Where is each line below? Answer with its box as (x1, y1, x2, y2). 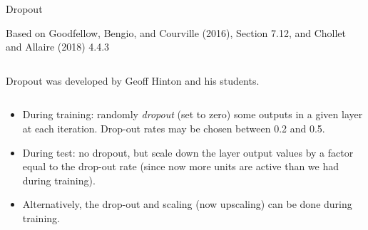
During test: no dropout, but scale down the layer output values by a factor (22, 145, 354, 160)
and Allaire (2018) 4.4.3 (6, 39, 110, 54)
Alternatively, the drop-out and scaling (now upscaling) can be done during (22, 197, 352, 211)
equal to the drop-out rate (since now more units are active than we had (22, 159, 339, 174)
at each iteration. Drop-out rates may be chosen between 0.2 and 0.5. (22, 120, 325, 135)
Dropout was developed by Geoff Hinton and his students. (6, 73, 260, 88)
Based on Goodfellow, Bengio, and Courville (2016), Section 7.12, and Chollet (6, 25, 347, 40)
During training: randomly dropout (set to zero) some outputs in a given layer (22, 107, 363, 122)
